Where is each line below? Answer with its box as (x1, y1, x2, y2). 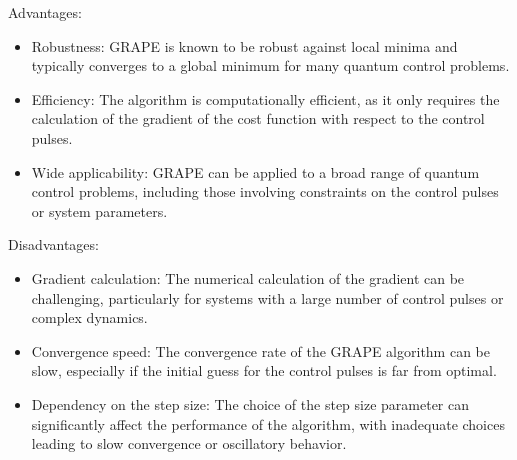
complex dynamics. (31, 307, 148, 328)
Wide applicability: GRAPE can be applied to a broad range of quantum (31, 161, 480, 182)
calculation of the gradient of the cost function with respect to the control (31, 108, 485, 129)
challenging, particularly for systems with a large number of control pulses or (31, 287, 504, 308)
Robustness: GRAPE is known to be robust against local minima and (31, 35, 458, 56)
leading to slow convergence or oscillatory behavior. (31, 433, 347, 454)
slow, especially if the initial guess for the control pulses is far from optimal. (31, 360, 497, 381)
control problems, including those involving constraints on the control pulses (31, 181, 499, 202)
